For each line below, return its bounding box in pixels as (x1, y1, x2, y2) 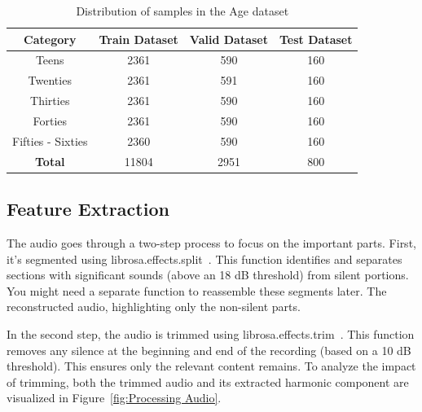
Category (24, 30, 77, 47)
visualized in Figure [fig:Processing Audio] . (7, 389, 222, 406)
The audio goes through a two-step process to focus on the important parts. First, (7, 234, 416, 251)
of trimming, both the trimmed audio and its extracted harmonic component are (7, 373, 409, 390)
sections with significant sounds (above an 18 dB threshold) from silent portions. (7, 266, 409, 283)
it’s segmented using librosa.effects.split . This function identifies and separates (7, 250, 402, 267)
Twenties (28, 72, 72, 89)
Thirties (30, 92, 70, 109)
